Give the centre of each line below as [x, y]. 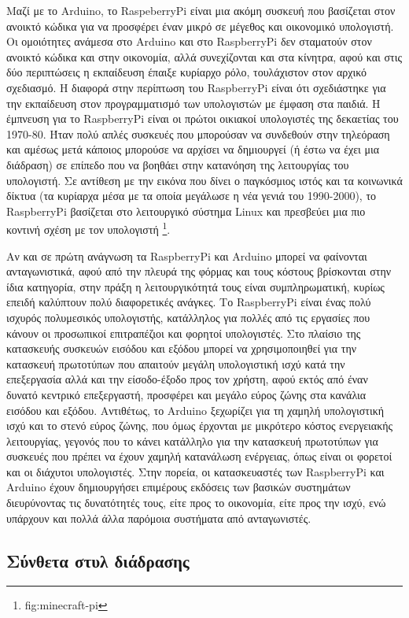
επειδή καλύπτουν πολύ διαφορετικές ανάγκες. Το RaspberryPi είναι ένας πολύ [189, 302]
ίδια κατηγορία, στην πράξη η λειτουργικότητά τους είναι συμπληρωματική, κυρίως [195, 286]
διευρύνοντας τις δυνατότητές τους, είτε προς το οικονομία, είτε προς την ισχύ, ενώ [196, 503]
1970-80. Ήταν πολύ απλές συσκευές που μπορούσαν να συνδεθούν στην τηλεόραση [198, 133]
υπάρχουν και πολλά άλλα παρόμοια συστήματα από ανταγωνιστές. [159, 518]
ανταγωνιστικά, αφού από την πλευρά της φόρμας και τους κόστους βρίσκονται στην [199, 271]
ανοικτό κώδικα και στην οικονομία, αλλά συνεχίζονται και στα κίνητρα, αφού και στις [204, 56]
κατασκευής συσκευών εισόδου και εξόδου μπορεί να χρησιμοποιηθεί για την [182, 348]
